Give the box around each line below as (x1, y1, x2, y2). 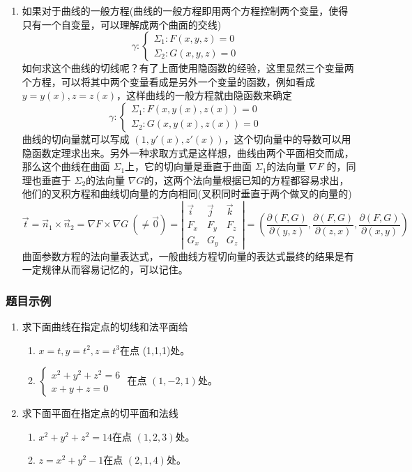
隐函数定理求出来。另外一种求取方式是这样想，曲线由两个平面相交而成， (22, 145, 354, 160)
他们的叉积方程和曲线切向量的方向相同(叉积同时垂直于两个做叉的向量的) (22, 186, 352, 201)
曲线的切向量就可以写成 (22, 131, 130, 146)
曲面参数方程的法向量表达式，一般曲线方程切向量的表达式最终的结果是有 (22, 248, 354, 263)
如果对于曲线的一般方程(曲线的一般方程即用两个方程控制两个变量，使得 (22, 3, 349, 17)
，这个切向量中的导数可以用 (224, 131, 351, 146)
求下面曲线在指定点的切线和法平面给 (22, 319, 188, 333)
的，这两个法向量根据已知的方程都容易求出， (144, 172, 349, 187)
